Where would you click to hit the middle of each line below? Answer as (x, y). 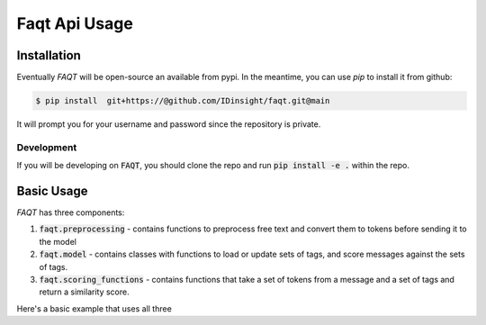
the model (58, 241)
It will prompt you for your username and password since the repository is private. (169, 124)
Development (47, 147)
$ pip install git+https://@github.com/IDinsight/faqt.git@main (183, 101)
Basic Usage (52, 190)
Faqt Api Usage (75, 23)
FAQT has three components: (71, 212)
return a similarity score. (84, 292)
